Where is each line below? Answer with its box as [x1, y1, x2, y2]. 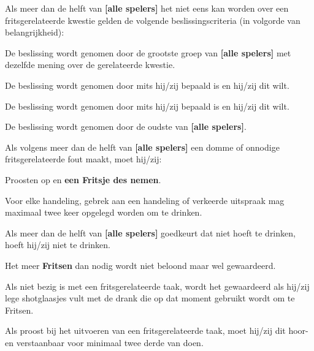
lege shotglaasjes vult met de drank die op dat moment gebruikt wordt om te [5, 292, 295, 304]
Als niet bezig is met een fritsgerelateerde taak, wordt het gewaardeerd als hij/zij [5, 279, 310, 292]
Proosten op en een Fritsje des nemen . [5, 173, 161, 186]
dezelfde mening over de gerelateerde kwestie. [5, 58, 175, 71]
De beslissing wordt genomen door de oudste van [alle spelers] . [5, 120, 247, 133]
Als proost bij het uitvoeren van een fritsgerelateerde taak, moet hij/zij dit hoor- [5, 324, 308, 337]
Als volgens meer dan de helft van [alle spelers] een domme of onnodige [5, 140, 280, 153]
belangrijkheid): [5, 26, 64, 39]
